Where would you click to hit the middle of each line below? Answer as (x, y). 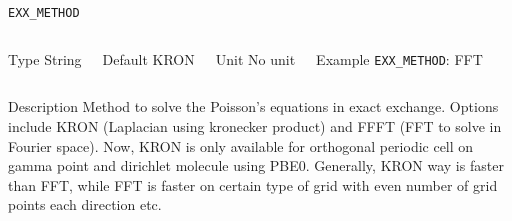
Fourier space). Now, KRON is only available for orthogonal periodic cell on (241, 145)
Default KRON (148, 58)
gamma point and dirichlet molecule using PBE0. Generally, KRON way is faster (256, 165)
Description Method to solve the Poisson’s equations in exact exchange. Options (253, 106)
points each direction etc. (85, 204)
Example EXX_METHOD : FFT (399, 58)
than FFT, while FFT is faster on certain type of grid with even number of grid (253, 184)
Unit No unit (255, 58)
